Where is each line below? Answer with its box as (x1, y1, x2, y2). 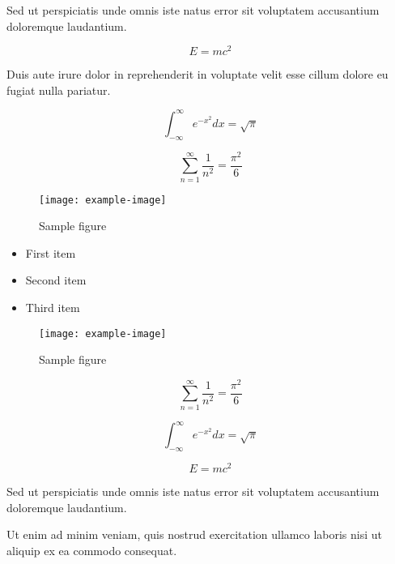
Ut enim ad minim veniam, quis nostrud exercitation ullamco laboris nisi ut (6, 526, 383, 543)
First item (25, 244, 76, 261)
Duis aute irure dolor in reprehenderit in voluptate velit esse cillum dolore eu (6, 66, 389, 83)
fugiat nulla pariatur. (6, 81, 111, 98)
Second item (25, 271, 87, 288)
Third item (25, 299, 80, 316)
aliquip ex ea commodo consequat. (6, 541, 177, 558)
